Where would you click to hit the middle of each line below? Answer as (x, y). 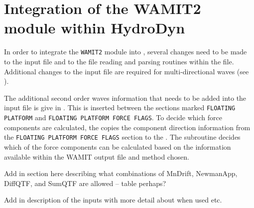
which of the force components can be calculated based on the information (118, 146)
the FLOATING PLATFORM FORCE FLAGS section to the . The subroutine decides (122, 137)
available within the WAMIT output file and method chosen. (97, 156)
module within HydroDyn (95, 28)
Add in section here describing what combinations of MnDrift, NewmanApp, (121, 173)
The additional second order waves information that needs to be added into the (125, 98)
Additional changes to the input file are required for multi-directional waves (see (127, 71)
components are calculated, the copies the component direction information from (127, 127)
